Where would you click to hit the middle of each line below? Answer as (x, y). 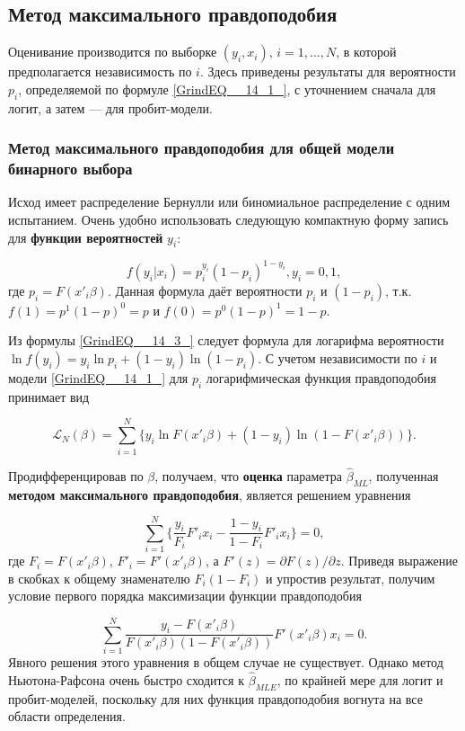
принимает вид (49, 396)
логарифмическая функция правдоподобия (321, 378)
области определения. (67, 716)
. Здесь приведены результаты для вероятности (328, 71)
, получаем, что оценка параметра (249, 475)
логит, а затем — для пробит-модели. (110, 107)
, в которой (366, 52)
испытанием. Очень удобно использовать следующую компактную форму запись (228, 219)
